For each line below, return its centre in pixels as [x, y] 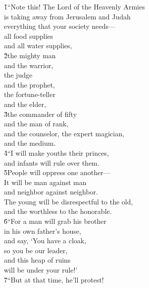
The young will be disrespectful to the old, [69, 201]
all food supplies [29, 36]
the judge [18, 75]
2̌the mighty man [30, 55]
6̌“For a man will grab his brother [55, 221]
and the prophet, [29, 84]
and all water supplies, [38, 46]
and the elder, [25, 104]
